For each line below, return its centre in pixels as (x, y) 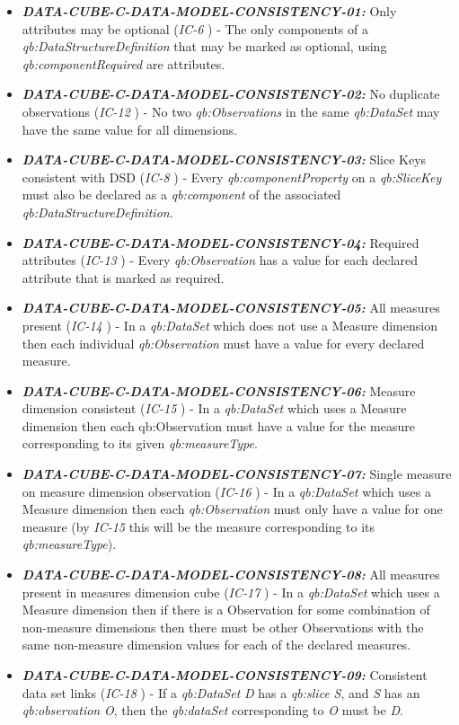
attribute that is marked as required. (123, 277)
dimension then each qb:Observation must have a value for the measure (218, 425)
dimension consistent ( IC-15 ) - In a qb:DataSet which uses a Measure (214, 408)
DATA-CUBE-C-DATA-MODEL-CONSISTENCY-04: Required (221, 242)
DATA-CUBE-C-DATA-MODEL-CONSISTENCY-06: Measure (219, 390)
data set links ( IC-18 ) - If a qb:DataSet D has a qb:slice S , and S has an (221, 692)
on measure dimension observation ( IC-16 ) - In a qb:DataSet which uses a (226, 491)
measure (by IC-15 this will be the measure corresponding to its (199, 526)
